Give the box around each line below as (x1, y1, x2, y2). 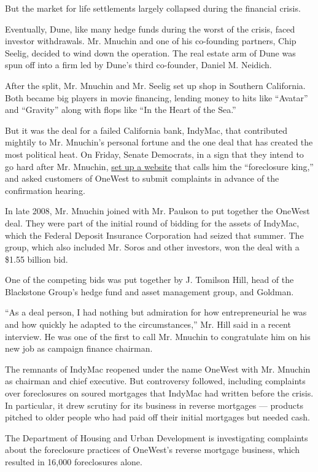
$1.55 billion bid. (5, 252, 68, 265)
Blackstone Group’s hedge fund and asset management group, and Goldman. (5, 285, 294, 298)
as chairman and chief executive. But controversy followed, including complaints (5, 374, 306, 387)
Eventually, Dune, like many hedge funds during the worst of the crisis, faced (5, 22, 295, 35)
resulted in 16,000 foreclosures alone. (5, 455, 142, 468)
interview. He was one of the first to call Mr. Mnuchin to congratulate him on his (5, 330, 311, 342)
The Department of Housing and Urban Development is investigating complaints (5, 431, 308, 444)
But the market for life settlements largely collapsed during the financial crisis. (5, 2, 301, 14)
